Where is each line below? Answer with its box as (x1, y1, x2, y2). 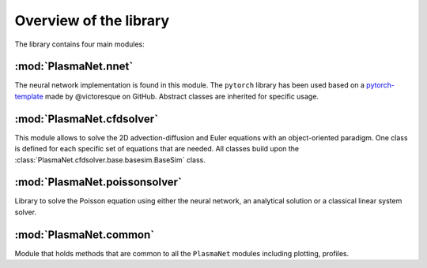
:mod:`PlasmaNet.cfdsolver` (14, 112, 158, 125)
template (14, 91, 43, 101)
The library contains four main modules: (14, 39, 145, 49)
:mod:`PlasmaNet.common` (14, 228, 154, 241)
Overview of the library (14, 12, 170, 29)
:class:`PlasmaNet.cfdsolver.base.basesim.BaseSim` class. (14, 154, 206, 165)
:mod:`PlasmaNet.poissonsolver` (14, 176, 182, 189)
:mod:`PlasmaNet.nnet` (14, 60, 134, 73)
